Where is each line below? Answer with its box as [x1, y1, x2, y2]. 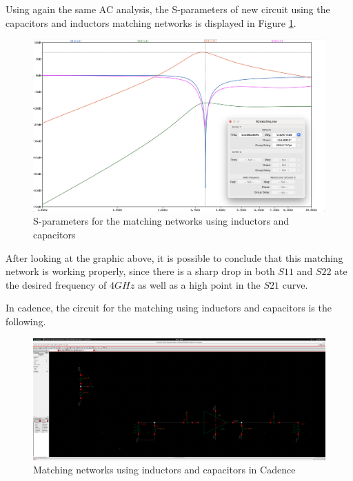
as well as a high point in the [137, 277, 261, 291]
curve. [282, 277, 308, 291]
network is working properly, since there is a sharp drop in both [6, 264, 275, 278]
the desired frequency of [6, 277, 107, 291]
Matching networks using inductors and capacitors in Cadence [33, 462, 296, 477]
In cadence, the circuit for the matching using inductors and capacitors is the [6, 300, 332, 315]
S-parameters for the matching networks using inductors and [33, 214, 290, 228]
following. [6, 314, 46, 329]
